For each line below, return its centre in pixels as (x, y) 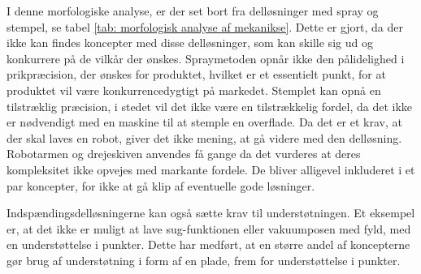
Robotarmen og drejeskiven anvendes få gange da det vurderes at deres (184, 154)
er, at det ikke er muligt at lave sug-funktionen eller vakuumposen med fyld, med (209, 228)
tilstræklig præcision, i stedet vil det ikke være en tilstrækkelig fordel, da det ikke (210, 106)
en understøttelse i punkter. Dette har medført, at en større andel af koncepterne (208, 244)
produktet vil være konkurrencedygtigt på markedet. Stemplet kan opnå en (194, 90)
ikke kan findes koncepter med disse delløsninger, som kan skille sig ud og (190, 43)
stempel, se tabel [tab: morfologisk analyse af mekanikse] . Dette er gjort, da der (205, 26)
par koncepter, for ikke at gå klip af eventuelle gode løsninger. (161, 185)
